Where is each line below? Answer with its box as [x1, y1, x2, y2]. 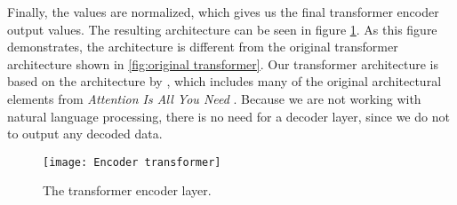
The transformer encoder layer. [43, 181, 212, 200]
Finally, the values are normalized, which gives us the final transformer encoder [7, 3, 439, 20]
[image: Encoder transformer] [43, 155, 221, 169]
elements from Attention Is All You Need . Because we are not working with [7, 89, 421, 107]
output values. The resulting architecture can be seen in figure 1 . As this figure [7, 20, 437, 38]
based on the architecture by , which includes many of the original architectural [7, 72, 442, 91]
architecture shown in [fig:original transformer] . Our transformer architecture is [7, 54, 439, 73]
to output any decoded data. [7, 124, 163, 143]
